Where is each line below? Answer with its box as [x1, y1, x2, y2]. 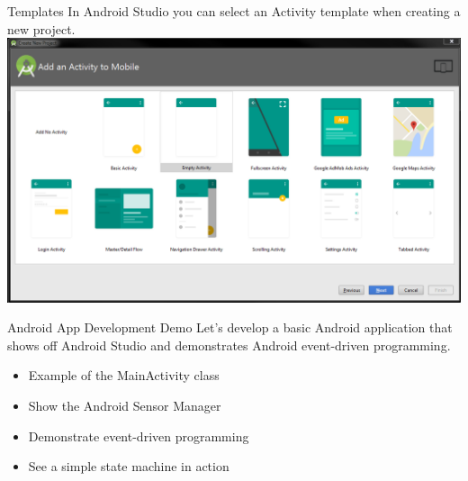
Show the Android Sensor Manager [28, 395, 221, 414]
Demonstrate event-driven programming [28, 426, 249, 445]
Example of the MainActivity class [28, 366, 220, 385]
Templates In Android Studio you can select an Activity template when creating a [7, 2, 461, 20]
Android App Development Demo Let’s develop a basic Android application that [7, 318, 453, 337]
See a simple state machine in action [28, 457, 229, 476]
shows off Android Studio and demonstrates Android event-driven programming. [7, 335, 451, 354]
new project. [7, 19, 76, 38]
